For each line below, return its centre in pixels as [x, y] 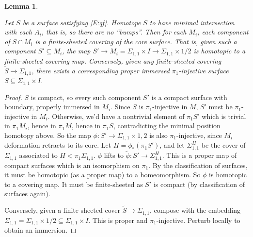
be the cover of [223, 145]
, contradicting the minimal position [167, 126]
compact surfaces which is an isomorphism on [72, 165]
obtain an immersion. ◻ [40, 230]
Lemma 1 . [21, 6]
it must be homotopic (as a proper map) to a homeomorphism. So [103, 175]
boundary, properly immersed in [52, 107]
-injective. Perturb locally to [198, 220]
